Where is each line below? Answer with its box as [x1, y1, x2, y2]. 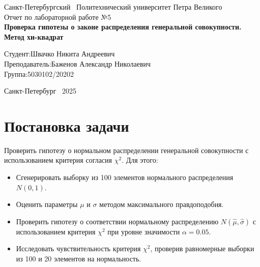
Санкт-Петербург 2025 [4, 85, 77, 96]
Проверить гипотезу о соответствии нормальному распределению [16, 216, 219, 226]
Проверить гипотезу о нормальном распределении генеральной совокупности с [4, 144, 249, 155]
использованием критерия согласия [4, 155, 112, 165]
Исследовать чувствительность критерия [16, 243, 141, 254]
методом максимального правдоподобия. [99, 199, 224, 210]
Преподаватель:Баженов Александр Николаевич [4, 58, 151, 69]
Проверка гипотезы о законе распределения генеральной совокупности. [4, 21, 242, 32]
